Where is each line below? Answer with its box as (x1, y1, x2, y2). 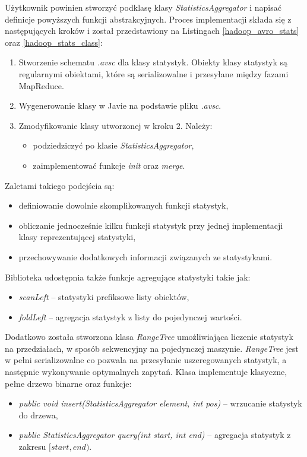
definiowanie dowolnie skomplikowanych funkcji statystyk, (18, 199, 229, 212)
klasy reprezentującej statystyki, (18, 231, 136, 243)
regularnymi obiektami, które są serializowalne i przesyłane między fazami (18, 67, 289, 80)
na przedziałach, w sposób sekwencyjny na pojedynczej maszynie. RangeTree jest (5, 342, 299, 354)
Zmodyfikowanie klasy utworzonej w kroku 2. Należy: (18, 119, 213, 131)
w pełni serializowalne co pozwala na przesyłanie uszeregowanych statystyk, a (5, 354, 287, 366)
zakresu (18, 440, 46, 453)
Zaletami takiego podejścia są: (5, 179, 115, 191)
